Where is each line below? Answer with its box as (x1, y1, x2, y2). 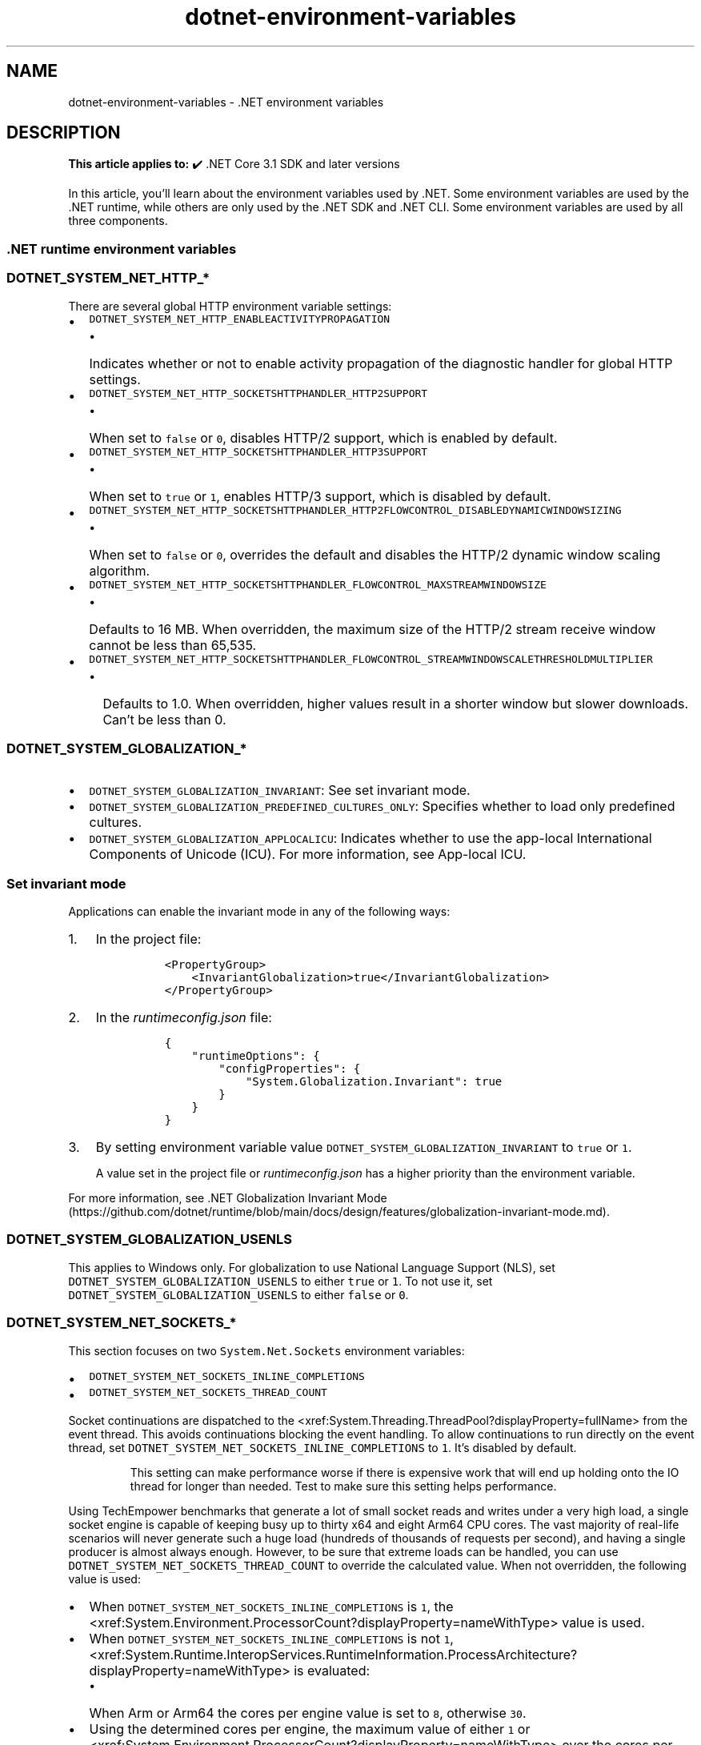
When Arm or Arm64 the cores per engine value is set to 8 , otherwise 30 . (89, 1704, 527, 1721)
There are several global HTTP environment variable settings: (68, 299, 392, 313)
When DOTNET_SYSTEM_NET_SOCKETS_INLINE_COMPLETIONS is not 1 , (89, 1630, 454, 1647)
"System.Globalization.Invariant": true (245, 1075, 503, 1089)
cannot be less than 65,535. (89, 636, 257, 653)
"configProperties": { (218, 1062, 361, 1076)
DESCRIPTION (6, 122, 121, 143)
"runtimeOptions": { (191, 1049, 320, 1063)
